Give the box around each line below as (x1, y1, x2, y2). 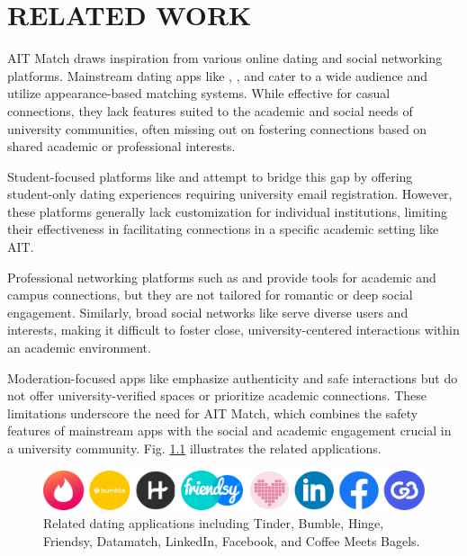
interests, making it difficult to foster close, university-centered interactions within (7, 320, 460, 339)
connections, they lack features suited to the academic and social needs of (7, 101, 413, 120)
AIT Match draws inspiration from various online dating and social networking (7, 49, 443, 67)
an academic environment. (7, 338, 151, 357)
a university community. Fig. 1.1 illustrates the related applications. (7, 439, 382, 457)
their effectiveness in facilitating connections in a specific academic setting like (7, 220, 439, 238)
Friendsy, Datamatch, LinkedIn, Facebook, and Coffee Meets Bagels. (43, 531, 420, 550)
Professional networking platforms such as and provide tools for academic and (7, 267, 436, 286)
